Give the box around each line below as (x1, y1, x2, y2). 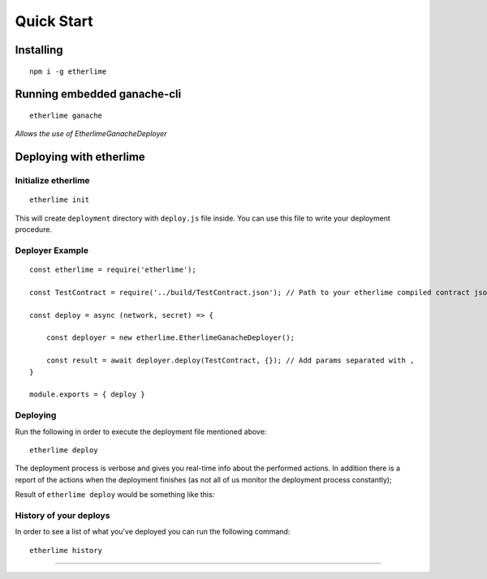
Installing (15, 43, 64, 57)
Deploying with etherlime (15, 150, 145, 164)
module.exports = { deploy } (29, 390, 145, 399)
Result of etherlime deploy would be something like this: (15, 490, 215, 500)
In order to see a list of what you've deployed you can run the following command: (15, 527, 291, 537)
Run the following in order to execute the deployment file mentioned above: (15, 427, 267, 436)
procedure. (15, 225, 53, 234)
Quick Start (15, 12, 93, 30)
